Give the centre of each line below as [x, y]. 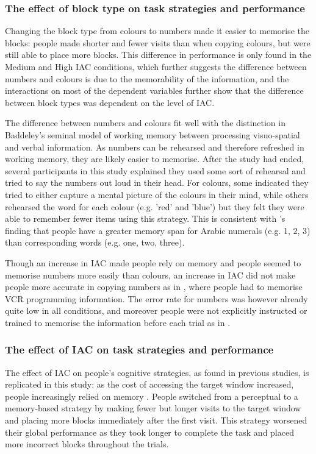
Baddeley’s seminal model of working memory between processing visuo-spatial [153, 134]
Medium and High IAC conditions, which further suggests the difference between [156, 66]
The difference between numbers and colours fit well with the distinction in [145, 123]
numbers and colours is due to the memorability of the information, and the [147, 78]
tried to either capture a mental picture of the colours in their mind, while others [157, 194]
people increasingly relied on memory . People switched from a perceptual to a [152, 396]
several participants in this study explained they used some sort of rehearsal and [155, 170]
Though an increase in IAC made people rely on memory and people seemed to [153, 262]
